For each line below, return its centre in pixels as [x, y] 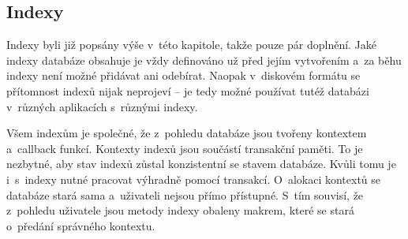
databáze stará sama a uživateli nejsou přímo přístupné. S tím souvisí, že [185, 194]
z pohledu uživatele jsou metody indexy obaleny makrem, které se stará [180, 210]
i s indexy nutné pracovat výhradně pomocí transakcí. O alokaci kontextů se [194, 179]
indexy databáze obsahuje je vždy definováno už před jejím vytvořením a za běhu [204, 60]
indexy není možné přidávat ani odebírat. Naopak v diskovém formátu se [183, 75]
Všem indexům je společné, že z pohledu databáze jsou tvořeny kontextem [187, 133]
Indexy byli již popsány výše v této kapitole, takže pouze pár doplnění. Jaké [192, 45]
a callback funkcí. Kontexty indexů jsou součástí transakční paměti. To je [185, 148]
